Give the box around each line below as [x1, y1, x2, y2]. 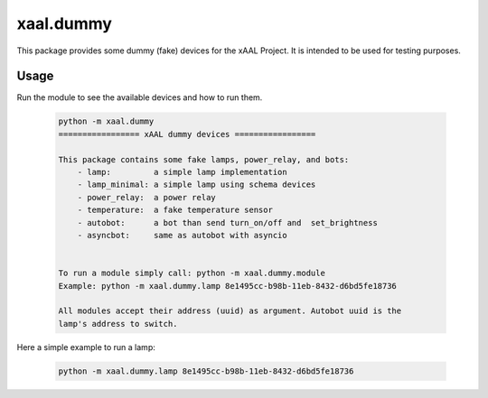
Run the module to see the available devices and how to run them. [16, 92, 263, 103]
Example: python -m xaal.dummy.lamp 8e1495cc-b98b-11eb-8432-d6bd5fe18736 [58, 281, 398, 291]
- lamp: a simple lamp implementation [77, 167, 288, 177]
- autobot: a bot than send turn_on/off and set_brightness [77, 218, 379, 227]
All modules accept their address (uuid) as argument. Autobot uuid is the [58, 306, 402, 316]
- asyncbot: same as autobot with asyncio [77, 230, 288, 240]
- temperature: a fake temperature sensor [77, 205, 273, 216]
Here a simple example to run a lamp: [16, 341, 155, 352]
